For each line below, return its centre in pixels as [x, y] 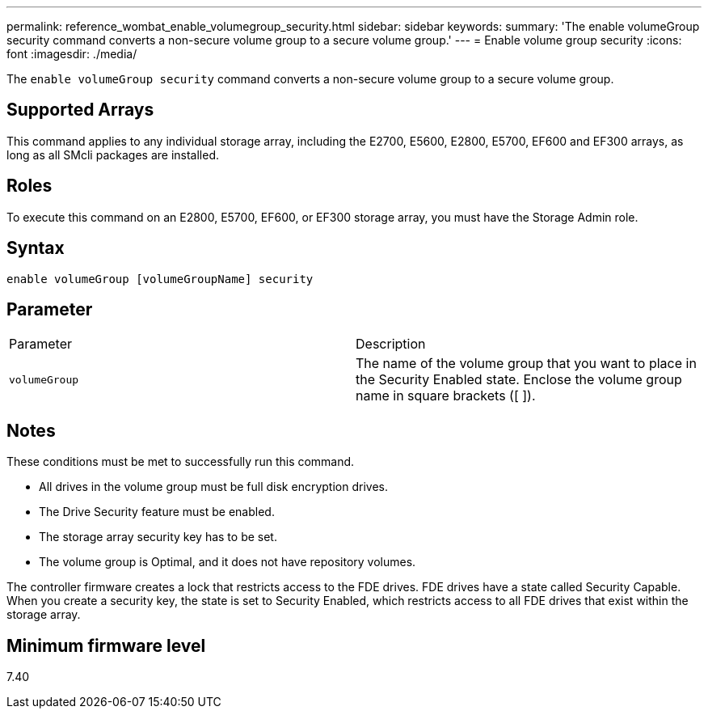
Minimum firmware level [106, 645]
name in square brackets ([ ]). [446, 396]
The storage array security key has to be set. [158, 537]
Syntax [36, 248]
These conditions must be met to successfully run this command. [181, 462]
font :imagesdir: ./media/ [72, 54]
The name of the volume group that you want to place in [526, 364]
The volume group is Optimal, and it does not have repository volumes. [228, 562]
